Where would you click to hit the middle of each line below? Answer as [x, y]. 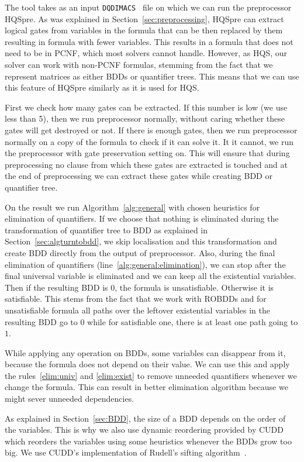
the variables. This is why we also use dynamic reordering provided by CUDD [144, 430]
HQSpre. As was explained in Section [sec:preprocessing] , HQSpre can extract [144, 18]
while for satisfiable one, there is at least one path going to [193, 321]
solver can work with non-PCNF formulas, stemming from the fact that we [139, 65]
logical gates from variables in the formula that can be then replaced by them [144, 30]
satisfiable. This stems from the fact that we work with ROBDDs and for [136, 299]
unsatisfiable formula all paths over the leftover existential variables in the [137, 310]
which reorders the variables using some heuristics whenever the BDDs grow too [148, 441]
